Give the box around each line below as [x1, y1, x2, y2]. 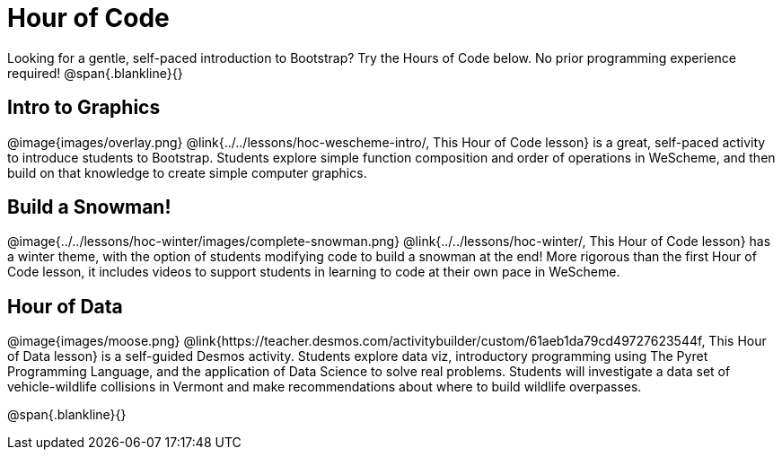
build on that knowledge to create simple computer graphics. [7, 164, 367, 180]
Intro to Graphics [7, 96, 161, 119]
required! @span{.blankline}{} [7, 65, 183, 81]
